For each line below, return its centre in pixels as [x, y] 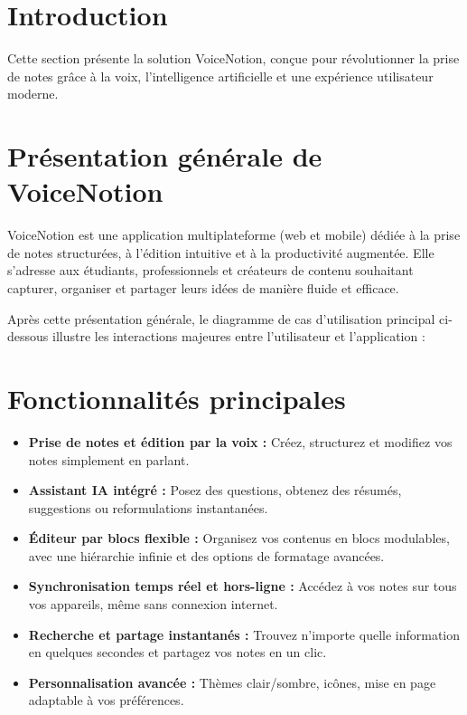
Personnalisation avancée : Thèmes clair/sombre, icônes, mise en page [232, 682]
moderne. [33, 94]
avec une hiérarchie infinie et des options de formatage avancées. [206, 555]
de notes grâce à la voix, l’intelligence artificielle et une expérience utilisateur [220, 76]
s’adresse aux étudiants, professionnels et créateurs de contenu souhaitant [210, 270]
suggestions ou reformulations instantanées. [148, 507]
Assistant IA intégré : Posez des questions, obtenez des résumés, [215, 490]
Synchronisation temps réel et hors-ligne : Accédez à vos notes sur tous [243, 586]
